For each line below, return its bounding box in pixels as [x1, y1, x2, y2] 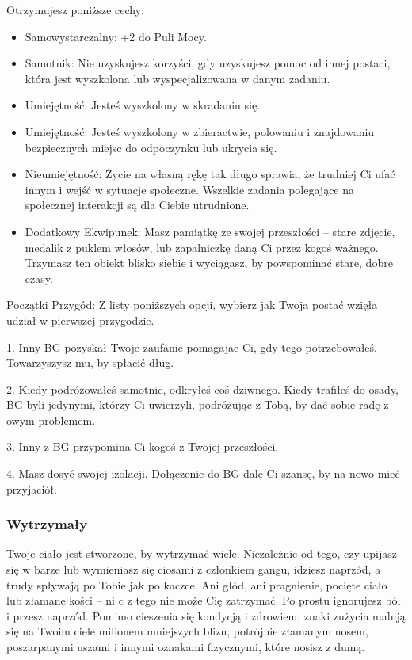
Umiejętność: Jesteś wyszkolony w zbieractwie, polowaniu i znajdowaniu [25, 123, 375, 139]
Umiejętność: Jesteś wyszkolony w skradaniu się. [25, 97, 261, 113]
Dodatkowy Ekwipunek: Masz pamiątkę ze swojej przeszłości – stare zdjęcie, [25, 223, 395, 239]
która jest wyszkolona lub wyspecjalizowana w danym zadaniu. [25, 70, 330, 86]
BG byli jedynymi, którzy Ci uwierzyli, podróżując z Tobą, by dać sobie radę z [6, 396, 389, 413]
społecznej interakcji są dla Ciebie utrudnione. [25, 196, 250, 213]
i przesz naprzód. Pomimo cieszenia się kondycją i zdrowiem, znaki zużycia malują [6, 607, 406, 624]
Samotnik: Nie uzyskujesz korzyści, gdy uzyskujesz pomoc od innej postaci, [25, 55, 391, 71]
